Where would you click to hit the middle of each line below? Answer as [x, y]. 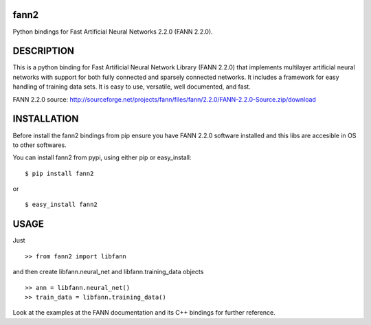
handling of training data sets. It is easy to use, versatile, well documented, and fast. [132, 87]
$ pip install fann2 [59, 173]
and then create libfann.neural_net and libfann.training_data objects [108, 272]
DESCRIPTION [44, 51]
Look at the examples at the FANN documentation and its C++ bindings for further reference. [144, 313]
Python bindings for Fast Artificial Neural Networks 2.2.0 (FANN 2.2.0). [113, 32]
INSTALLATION [46, 119]
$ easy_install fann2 [61, 205]
